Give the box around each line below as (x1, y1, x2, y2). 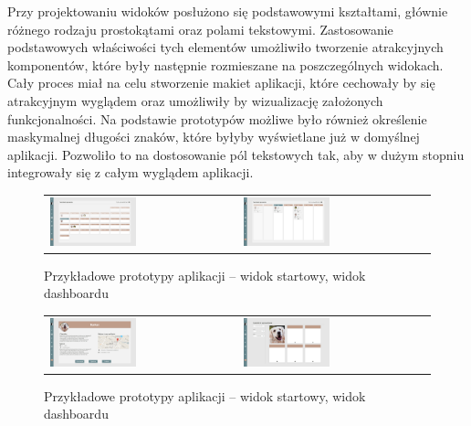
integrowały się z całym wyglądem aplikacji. (7, 163, 254, 182)
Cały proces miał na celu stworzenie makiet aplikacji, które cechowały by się (7, 73, 435, 92)
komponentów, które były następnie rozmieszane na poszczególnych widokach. (7, 55, 444, 74)
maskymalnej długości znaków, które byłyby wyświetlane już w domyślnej (7, 127, 420, 146)
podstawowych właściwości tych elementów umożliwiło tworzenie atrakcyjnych (7, 37, 444, 57)
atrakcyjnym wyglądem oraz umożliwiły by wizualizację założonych (7, 91, 383, 110)
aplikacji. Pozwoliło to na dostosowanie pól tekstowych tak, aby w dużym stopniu (7, 144, 465, 164)
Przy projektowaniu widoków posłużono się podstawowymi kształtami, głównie (7, 2, 448, 20)
